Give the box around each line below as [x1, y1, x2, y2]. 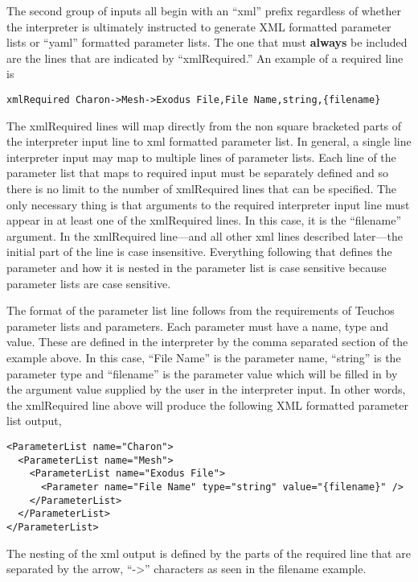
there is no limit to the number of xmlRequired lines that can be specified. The [6, 180, 397, 196]
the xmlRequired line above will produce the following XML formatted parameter [6, 396, 408, 413]
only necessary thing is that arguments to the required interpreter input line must [6, 196, 410, 213]
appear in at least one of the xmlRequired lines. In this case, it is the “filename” [6, 212, 402, 229]
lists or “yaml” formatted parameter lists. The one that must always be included [6, 34, 408, 51]
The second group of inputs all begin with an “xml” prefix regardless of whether [6, 2, 401, 19]
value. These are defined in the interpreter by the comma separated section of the [6, 333, 408, 350]
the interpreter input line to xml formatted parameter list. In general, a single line [6, 133, 412, 150]
